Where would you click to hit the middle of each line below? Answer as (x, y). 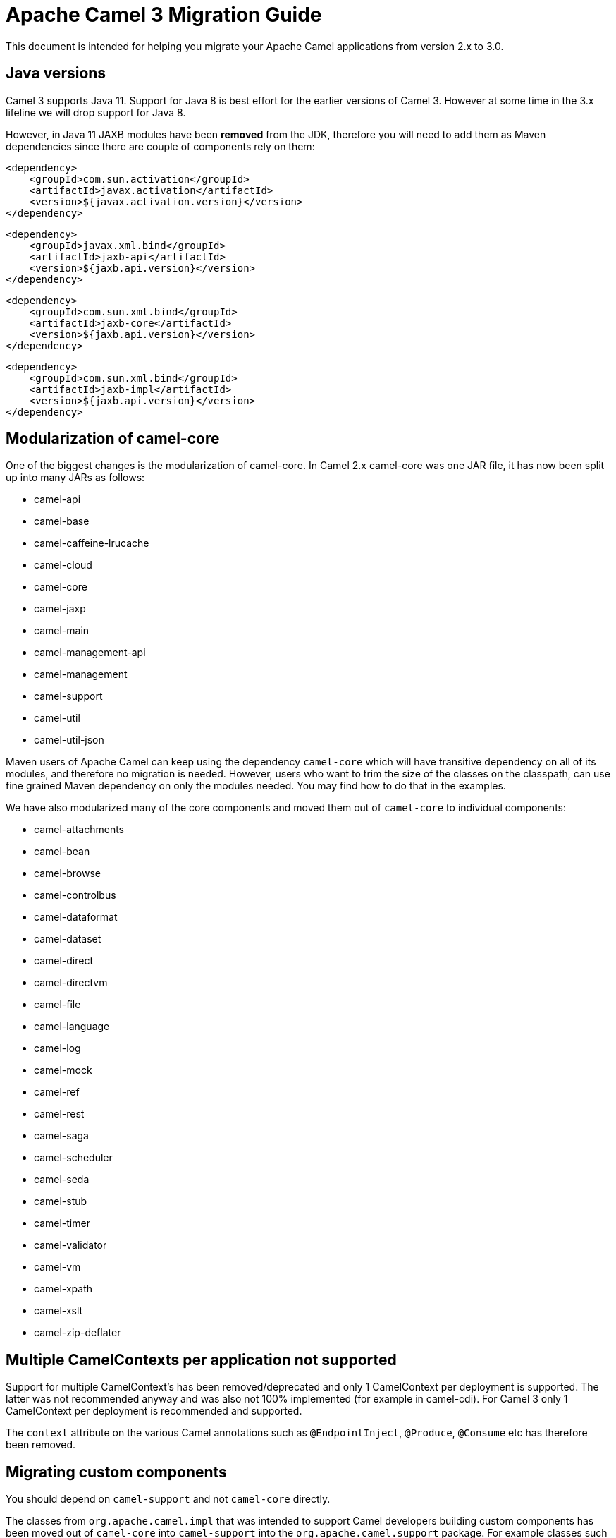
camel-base (62, 521)
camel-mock (63, 1070)
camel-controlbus (75, 895)
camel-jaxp (60, 609)
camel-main (62, 631)
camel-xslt (58, 1311)
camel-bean (62, 852)
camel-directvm (71, 983)
